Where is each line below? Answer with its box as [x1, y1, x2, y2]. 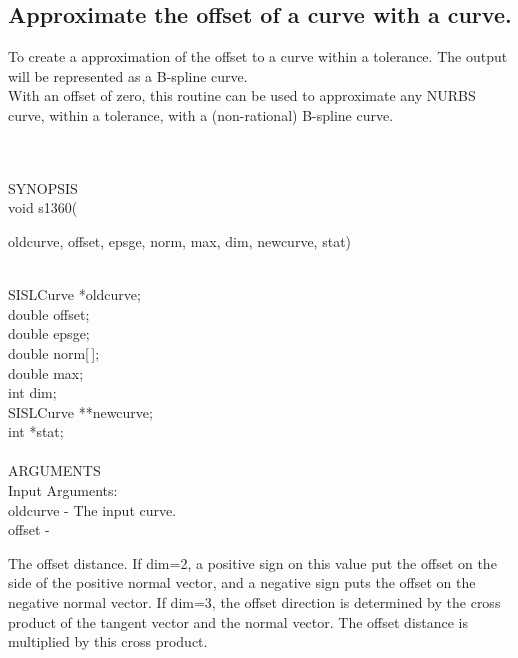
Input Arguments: [8, 480, 118, 501]
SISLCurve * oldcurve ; [8, 284, 141, 305]
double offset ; [8, 303, 90, 324]
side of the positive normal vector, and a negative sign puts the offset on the [8, 572, 476, 593]
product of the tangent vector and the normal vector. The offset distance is [8, 611, 469, 632]
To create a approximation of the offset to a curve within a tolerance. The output [8, 46, 508, 67]
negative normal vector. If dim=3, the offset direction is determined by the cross [8, 592, 501, 613]
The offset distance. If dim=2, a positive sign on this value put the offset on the [8, 552, 497, 573]
